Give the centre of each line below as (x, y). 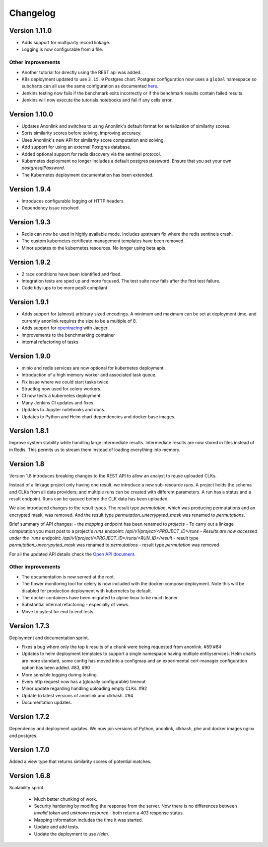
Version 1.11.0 (31, 31)
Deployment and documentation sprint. (49, 638)
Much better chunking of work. (66, 799)
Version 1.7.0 (29, 750)
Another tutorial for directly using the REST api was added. (81, 72)
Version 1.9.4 (30, 189)
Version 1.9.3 (30, 222)
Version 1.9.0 (30, 356)
